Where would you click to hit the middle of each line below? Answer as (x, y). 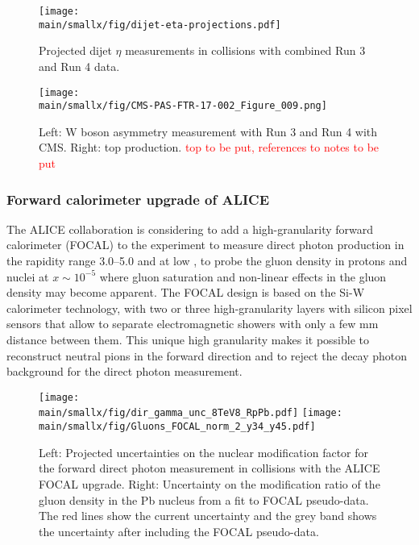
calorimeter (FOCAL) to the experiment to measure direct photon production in (205, 245)
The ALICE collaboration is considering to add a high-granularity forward (190, 229)
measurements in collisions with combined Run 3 (245, 50)
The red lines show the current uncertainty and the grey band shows (208, 516)
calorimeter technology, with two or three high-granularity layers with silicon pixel (209, 308)
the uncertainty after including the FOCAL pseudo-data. (179, 531)
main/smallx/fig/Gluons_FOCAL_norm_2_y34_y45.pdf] (177, 427)
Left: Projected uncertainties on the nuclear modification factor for (204, 452)
